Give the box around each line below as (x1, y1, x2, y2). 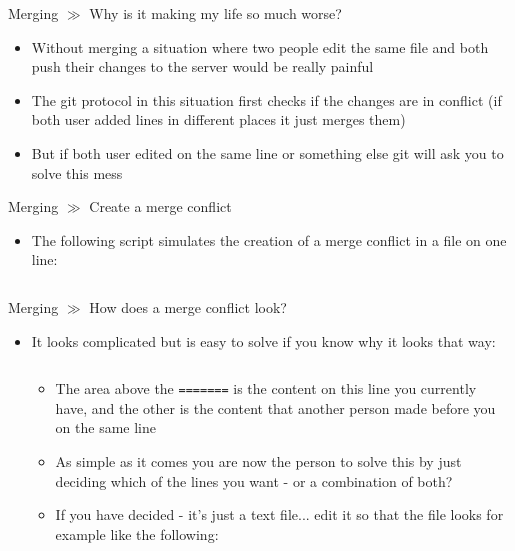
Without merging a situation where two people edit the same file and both (31, 36, 489, 57)
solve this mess (31, 162, 123, 183)
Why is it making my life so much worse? (89, 3, 342, 23)
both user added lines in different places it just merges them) (31, 109, 406, 130)
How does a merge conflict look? (89, 296, 287, 317)
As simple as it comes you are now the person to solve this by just (55, 450, 462, 471)
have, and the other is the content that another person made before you (55, 397, 496, 418)
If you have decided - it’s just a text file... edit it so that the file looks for (55, 504, 504, 525)
